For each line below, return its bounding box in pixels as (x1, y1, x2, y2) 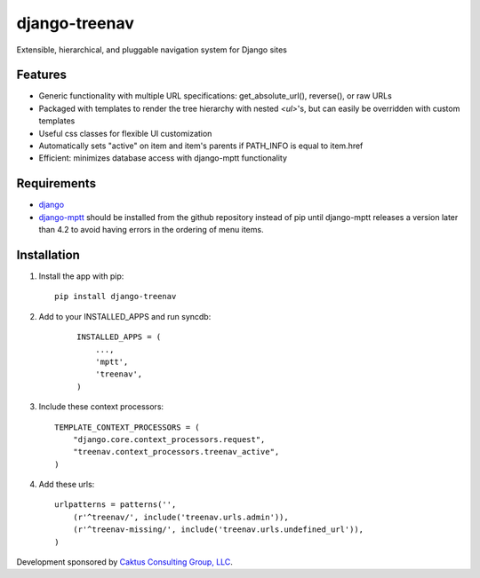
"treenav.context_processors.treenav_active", (72, 447, 280, 457)
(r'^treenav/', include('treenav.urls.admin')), (72, 511, 289, 522)
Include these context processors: (38, 401, 164, 412)
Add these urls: (38, 479, 95, 490)
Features (16, 67, 67, 83)
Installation (16, 247, 80, 262)
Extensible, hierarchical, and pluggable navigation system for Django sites (16, 44, 288, 55)
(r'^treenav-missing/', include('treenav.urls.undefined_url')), (72, 525, 364, 534)
